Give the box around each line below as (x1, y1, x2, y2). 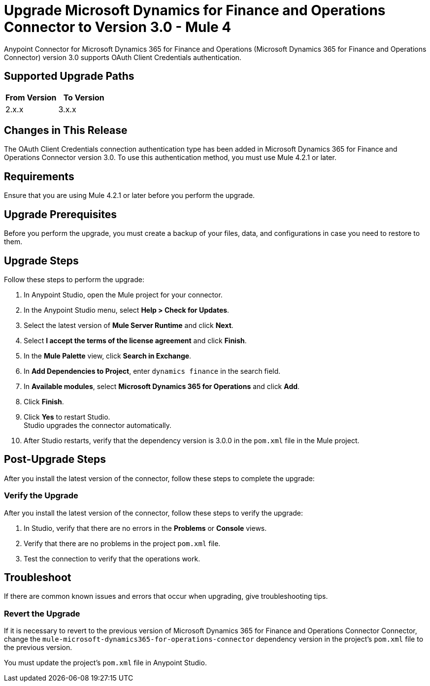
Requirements (4, 170, 74, 183)
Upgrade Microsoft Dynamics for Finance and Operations (4, 2, 386, 19)
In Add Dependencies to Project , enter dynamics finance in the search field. (24, 366, 281, 375)
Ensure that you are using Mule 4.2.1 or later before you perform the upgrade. (4, 191, 255, 200)
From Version (5, 92, 57, 102)
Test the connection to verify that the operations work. (24, 554, 200, 563)
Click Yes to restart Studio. (24, 412, 110, 421)
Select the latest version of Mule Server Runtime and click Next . (24, 321, 233, 329)
